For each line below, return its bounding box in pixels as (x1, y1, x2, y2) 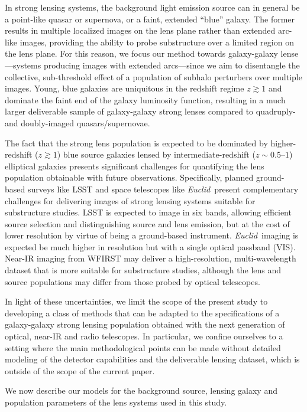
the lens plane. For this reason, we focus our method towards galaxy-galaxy (5, 47, 278, 60)
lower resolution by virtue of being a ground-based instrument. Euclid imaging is (5, 229, 299, 241)
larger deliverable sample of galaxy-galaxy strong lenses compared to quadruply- (5, 105, 296, 117)
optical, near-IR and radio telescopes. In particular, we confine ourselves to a (5, 330, 283, 342)
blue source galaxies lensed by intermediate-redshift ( (63, 148, 256, 161)
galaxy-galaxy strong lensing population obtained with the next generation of (5, 318, 285, 331)
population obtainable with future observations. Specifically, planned (5, 171, 254, 184)
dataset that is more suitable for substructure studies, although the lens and (5, 264, 282, 276)
